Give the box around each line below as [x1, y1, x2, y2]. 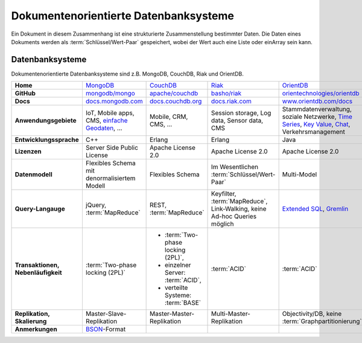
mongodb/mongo [85, 89, 135, 98]
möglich [211, 220, 234, 228]
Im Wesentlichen [211, 163, 259, 171]
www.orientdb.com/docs [282, 97, 353, 106]
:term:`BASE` [165, 299, 202, 307]
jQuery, [85, 201, 107, 210]
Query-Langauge [14, 205, 66, 213]
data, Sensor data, [211, 117, 264, 125]
